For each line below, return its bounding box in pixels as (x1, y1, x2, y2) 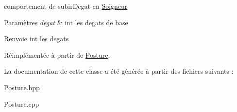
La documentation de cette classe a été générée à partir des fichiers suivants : (4, 66, 234, 76)
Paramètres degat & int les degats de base (4, 17, 128, 27)
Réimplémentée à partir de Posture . (4, 49, 110, 60)
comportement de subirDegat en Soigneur (4, 1, 128, 11)
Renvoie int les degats (4, 33, 69, 44)
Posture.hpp (4, 82, 40, 92)
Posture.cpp (4, 98, 39, 109)
